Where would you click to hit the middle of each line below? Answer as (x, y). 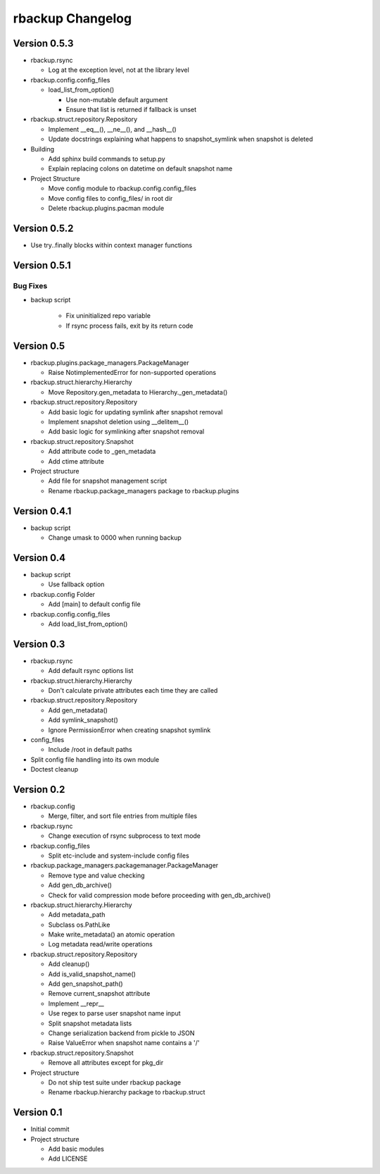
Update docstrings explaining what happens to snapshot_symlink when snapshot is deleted (180, 139)
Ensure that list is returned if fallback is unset (131, 110)
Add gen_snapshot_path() (85, 984)
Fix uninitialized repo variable (108, 316)
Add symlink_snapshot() (83, 720)
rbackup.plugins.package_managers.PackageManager (110, 362)
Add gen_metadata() (78, 710)
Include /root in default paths (90, 750)
